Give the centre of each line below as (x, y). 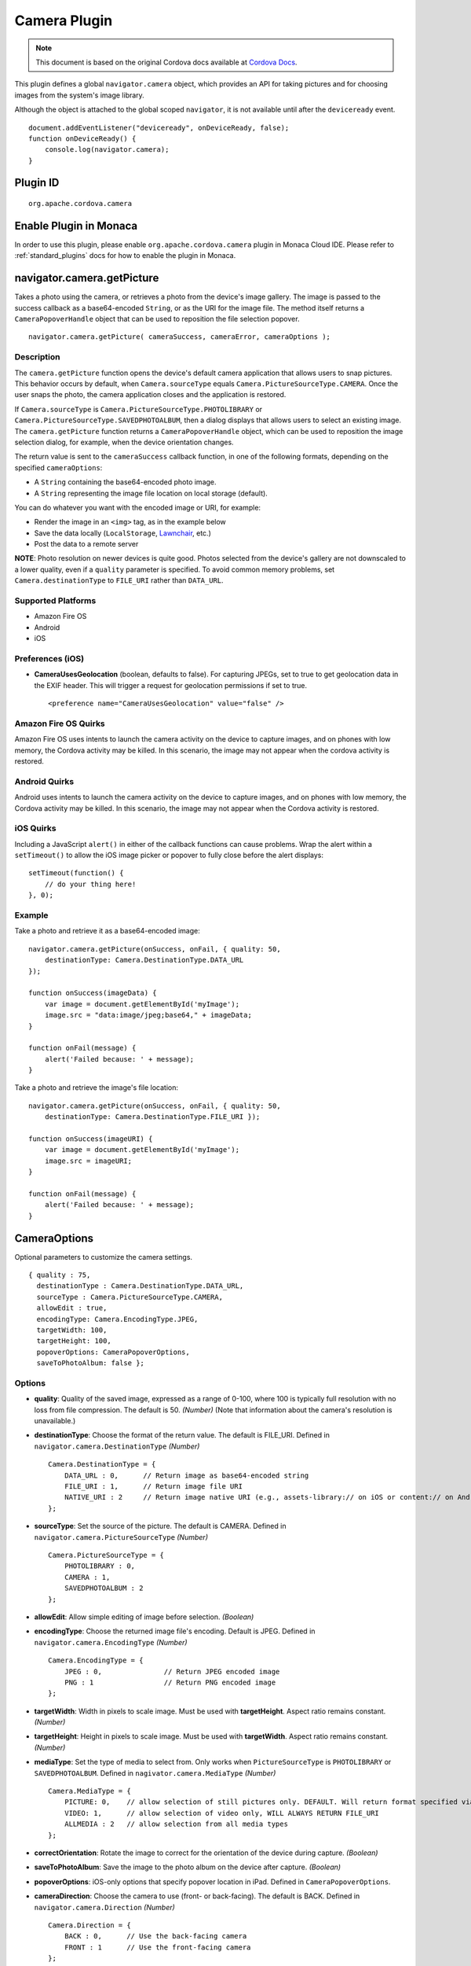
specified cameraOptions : (58, 467)
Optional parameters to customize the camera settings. (103, 1257)
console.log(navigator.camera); (107, 150)
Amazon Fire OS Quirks (60, 723)
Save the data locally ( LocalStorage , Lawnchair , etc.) (123, 533)
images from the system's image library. (79, 95)
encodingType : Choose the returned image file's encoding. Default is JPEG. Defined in (175, 1631)
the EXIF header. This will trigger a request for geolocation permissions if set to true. (171, 685)
